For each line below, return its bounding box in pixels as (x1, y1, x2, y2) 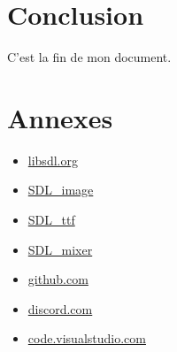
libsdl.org (27, 150, 78, 169)
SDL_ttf (27, 210, 75, 229)
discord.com (27, 299, 93, 318)
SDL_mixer (27, 240, 93, 258)
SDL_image (27, 180, 94, 199)
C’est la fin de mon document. (7, 48, 172, 66)
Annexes (7, 99, 113, 135)
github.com (27, 270, 88, 288)
